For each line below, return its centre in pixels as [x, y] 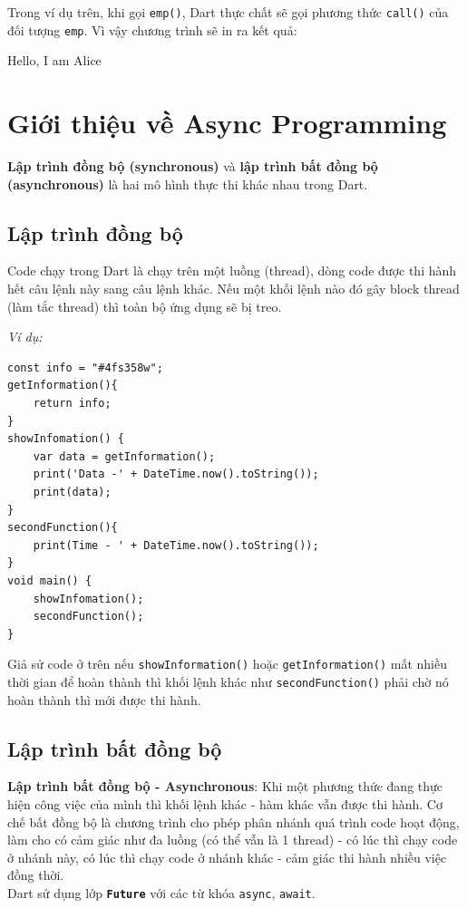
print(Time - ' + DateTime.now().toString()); [176, 545]
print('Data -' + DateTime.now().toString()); [176, 474]
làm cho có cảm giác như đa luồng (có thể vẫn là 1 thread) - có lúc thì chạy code [233, 840]
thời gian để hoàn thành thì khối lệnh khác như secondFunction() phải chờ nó [228, 681]
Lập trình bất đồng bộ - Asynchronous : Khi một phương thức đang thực [225, 786]
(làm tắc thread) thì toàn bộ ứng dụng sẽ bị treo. [145, 306]
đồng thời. [36, 875]
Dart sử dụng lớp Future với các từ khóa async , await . [161, 892]
